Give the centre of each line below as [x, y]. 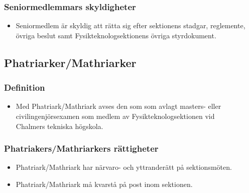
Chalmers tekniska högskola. [59, 126]
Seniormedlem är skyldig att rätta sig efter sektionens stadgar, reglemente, [131, 25]
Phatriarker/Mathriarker [70, 62]
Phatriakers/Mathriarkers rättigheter [81, 148]
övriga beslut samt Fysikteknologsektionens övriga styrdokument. [116, 35]
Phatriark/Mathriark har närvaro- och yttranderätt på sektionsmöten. [124, 167]
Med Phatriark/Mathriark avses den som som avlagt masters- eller [118, 106]
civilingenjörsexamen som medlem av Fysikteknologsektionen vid [115, 116]
